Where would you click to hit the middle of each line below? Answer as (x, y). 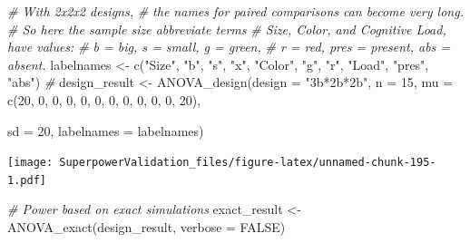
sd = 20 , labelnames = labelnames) (106, 130)
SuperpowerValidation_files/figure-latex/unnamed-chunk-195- (248, 163)
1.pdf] (27, 180)
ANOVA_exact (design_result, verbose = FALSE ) (147, 227)
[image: (30, 163)
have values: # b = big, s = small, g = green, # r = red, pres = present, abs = (229, 47)
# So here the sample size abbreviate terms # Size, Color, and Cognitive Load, (227, 29)
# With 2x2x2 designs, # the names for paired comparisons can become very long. (235, 11)
